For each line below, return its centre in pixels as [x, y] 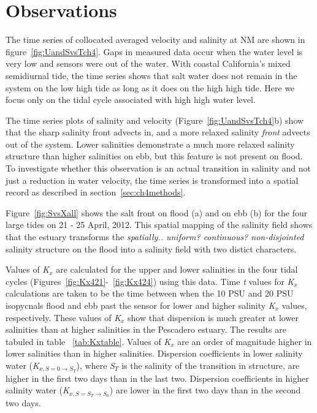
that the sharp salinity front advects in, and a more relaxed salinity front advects [158, 132]
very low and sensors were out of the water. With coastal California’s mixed [148, 63]
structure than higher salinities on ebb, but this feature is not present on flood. [154, 156]
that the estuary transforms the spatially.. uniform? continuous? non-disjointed [155, 237]
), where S [95, 365]
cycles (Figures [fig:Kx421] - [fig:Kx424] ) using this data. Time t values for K [150, 281]
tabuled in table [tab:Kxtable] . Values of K [88, 341]
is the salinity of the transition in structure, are [211, 365]
